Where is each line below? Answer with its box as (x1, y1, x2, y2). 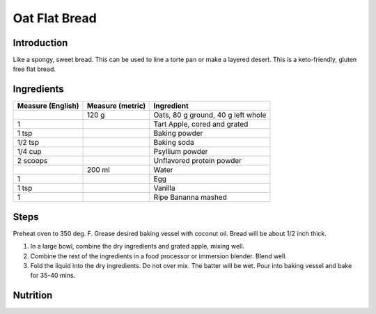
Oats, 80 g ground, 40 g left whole (153, 110, 267, 120)
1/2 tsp (17, 138, 40, 148)
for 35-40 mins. (30, 272, 76, 280)
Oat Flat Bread (13, 10, 97, 26)
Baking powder (153, 129, 203, 139)
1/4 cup (17, 147, 42, 157)
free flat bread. (13, 65, 56, 73)
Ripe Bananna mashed (153, 192, 228, 202)
